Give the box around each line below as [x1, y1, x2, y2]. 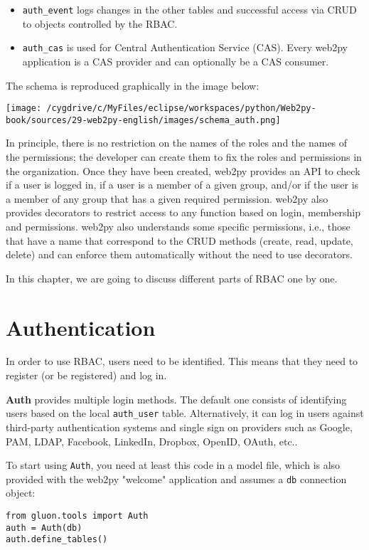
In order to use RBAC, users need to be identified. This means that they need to [6, 354, 358, 369]
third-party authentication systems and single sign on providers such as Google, [6, 419, 353, 434]
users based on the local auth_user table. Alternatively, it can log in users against [6, 406, 364, 421]
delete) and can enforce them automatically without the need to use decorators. [6, 247, 353, 262]
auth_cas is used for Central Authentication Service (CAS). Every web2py [22, 40, 348, 55]
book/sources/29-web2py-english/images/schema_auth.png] [6, 115, 281, 125]
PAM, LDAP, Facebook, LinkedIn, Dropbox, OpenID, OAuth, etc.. [6, 433, 298, 448]
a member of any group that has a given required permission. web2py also [6, 191, 328, 206]
